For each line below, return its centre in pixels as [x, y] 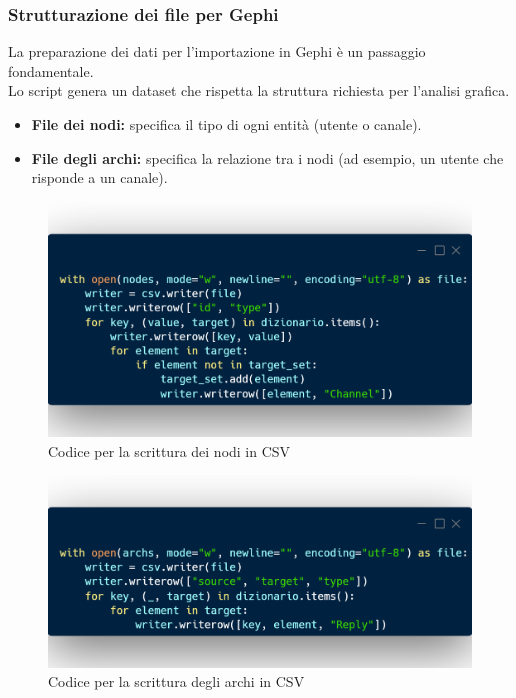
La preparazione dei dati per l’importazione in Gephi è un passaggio [217, 51]
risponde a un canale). [99, 177]
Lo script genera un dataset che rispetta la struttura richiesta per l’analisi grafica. [259, 90]
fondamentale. [51, 70]
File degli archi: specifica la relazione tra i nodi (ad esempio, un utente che [267, 157]
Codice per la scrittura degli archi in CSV [176, 681]
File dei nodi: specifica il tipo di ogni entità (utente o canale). [226, 124]
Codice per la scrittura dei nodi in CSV [169, 450]
